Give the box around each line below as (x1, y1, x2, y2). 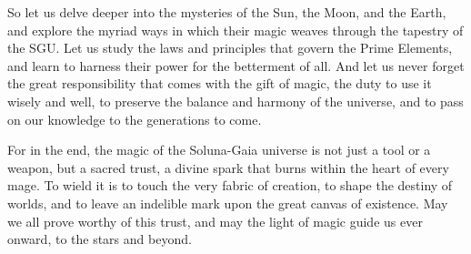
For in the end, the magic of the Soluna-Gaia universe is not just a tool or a (7, 140, 431, 159)
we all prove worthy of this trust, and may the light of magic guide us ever (7, 211, 423, 230)
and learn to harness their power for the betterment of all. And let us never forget (7, 56, 465, 75)
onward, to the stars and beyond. (7, 229, 192, 249)
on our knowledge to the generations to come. (7, 109, 262, 128)
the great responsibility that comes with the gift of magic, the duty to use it (7, 74, 432, 93)
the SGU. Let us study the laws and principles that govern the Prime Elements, (7, 38, 453, 57)
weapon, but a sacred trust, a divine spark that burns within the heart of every (7, 157, 449, 177)
